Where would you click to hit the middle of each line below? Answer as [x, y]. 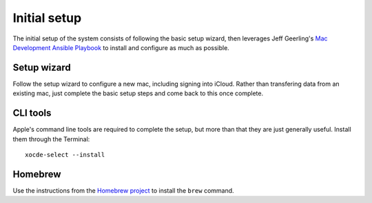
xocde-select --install [65, 155]
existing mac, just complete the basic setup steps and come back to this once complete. [138, 93]
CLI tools [32, 113]
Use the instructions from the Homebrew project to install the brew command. [123, 190]
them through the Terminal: [51, 139]
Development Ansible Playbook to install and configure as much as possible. [121, 47]
